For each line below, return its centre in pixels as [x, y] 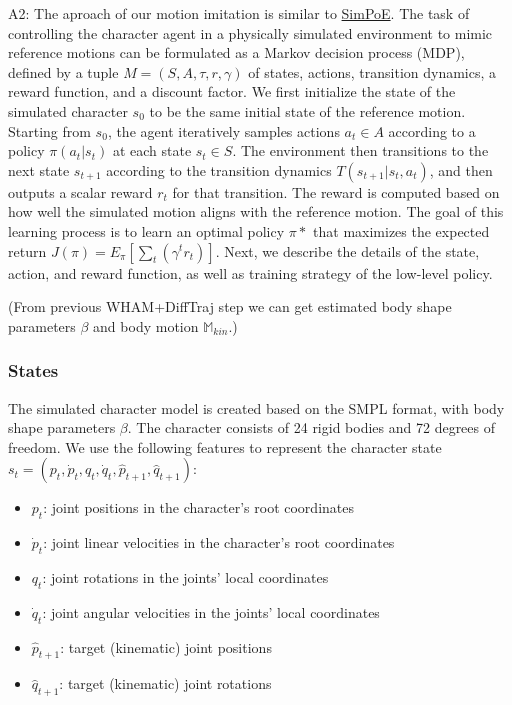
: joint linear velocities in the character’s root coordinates [219, 542]
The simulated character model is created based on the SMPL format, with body [256, 407]
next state [39, 169]
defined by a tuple [63, 71]
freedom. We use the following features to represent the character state [225, 446]
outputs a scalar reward [80, 191]
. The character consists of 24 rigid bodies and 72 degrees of [311, 427]
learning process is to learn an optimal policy [146, 230]
